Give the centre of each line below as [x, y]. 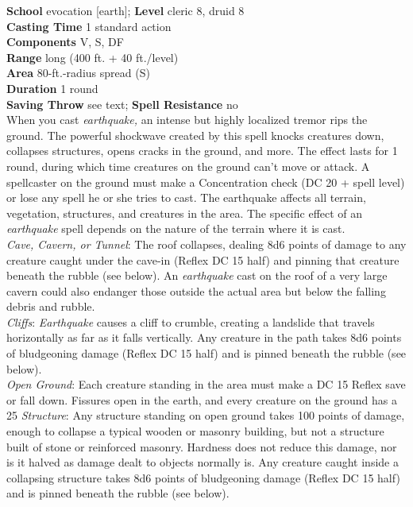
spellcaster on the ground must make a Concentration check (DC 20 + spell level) [206, 182]
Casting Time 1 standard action [89, 26]
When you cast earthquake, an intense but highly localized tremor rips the [187, 120]
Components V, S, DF [65, 42]
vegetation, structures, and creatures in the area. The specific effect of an [185, 213]
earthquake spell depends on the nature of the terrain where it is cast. [176, 228]
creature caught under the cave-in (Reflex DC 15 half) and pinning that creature [203, 259]
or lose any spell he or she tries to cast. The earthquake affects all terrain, [186, 197]
